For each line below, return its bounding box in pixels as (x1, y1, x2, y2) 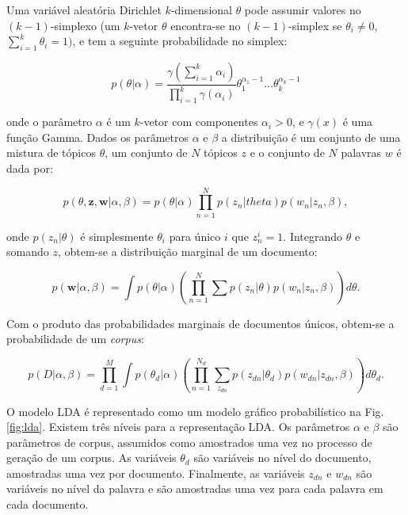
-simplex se (288, 17, 342, 33)
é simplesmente (80, 227, 154, 244)
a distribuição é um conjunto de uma (221, 128, 401, 145)
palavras (341, 144, 382, 161)
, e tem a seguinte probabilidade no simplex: (72, 32, 288, 49)
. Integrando (283, 227, 343, 244)
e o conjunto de (250, 144, 325, 161)
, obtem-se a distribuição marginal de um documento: (57, 243, 318, 260)
